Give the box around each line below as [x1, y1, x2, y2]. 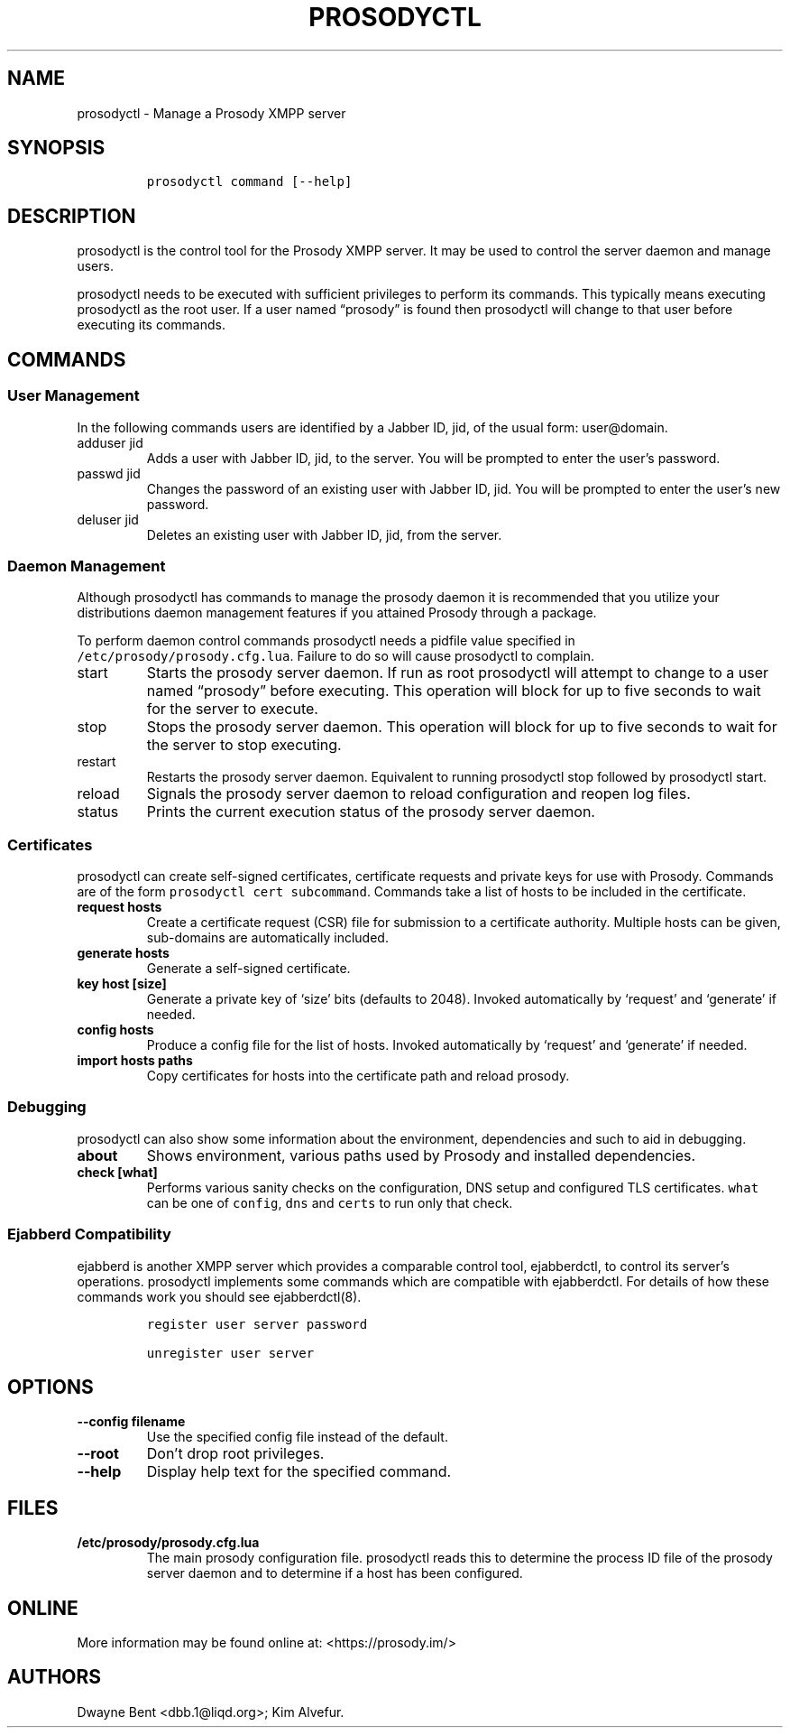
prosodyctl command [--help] [146, 174, 353, 190]
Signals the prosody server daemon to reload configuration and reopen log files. [146, 784, 691, 803]
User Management [7, 386, 140, 405]
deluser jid [77, 511, 139, 527]
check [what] [77, 1164, 158, 1180]
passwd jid [77, 465, 141, 481]
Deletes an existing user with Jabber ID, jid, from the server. [146, 526, 502, 543]
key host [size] [77, 976, 167, 991]
